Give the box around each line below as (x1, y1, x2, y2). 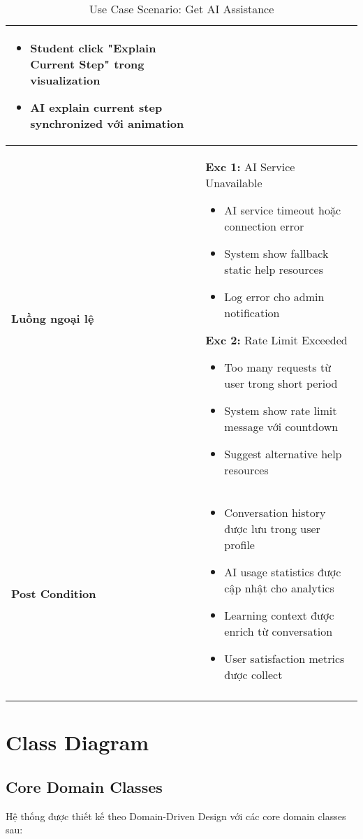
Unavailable (205, 175, 262, 191)
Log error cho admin (224, 289, 325, 305)
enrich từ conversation (224, 623, 333, 639)
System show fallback (224, 245, 329, 261)
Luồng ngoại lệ (11, 310, 94, 326)
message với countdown (224, 418, 339, 435)
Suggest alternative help (224, 446, 342, 462)
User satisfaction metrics (224, 650, 345, 666)
